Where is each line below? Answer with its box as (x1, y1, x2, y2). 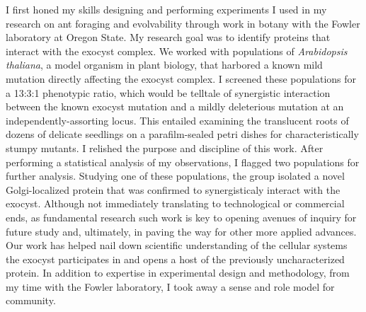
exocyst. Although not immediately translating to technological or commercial (6, 196, 345, 211)
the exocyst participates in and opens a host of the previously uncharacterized (6, 251, 345, 266)
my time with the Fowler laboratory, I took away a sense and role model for (6, 279, 335, 294)
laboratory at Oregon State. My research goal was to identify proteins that (6, 30, 331, 45)
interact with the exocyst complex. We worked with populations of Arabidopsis (6, 43, 348, 58)
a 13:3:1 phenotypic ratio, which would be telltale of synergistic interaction (6, 85, 331, 100)
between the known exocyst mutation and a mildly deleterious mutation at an (6, 99, 344, 114)
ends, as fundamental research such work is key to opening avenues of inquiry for (6, 209, 357, 224)
